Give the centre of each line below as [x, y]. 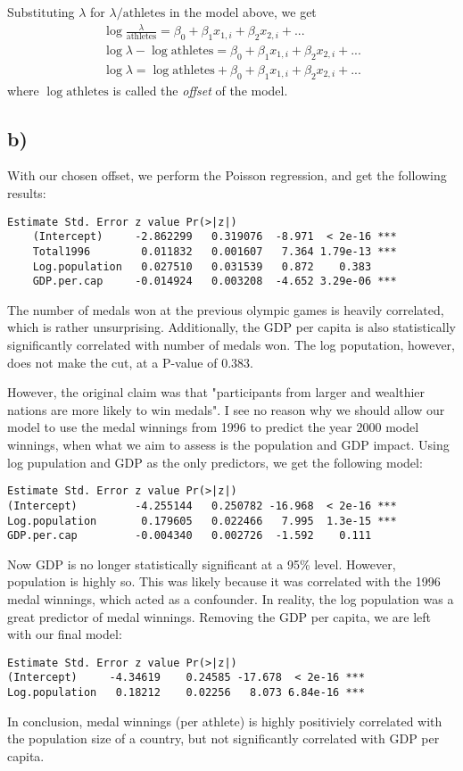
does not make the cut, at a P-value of [112, 362]
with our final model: [65, 634]
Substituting [41, 12]
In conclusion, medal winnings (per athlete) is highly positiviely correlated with [225, 721]
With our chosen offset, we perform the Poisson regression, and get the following [227, 175]
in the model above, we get [243, 12]
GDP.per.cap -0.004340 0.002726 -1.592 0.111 [190, 536]
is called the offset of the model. [200, 90]
